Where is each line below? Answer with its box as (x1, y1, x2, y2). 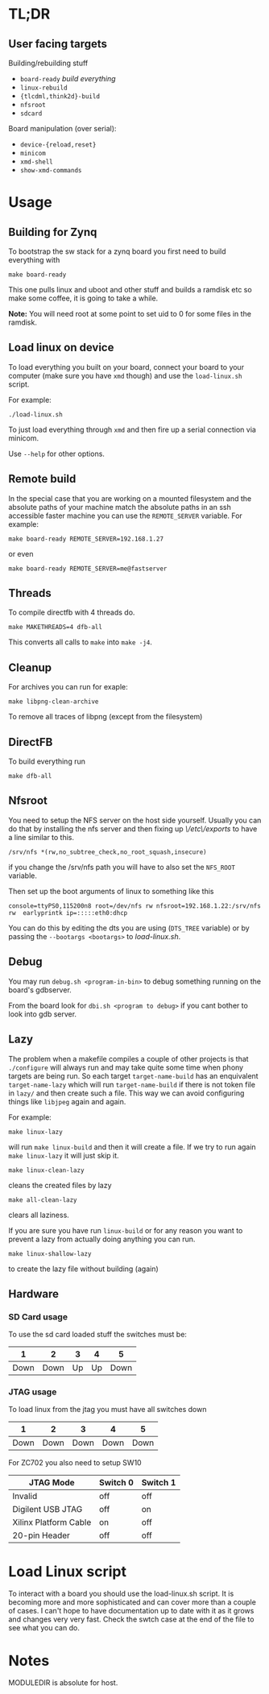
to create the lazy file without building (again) (8, 1264, 159, 1274)
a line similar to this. (8, 832, 75, 842)
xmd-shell (19, 158, 54, 166)
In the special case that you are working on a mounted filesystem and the (8, 493, 252, 503)
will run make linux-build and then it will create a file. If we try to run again (8, 1141, 256, 1152)
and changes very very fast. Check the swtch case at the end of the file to (8, 1614, 255, 1624)
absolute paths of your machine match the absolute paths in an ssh (8, 502, 231, 512)
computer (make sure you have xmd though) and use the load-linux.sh (8, 371, 242, 380)
